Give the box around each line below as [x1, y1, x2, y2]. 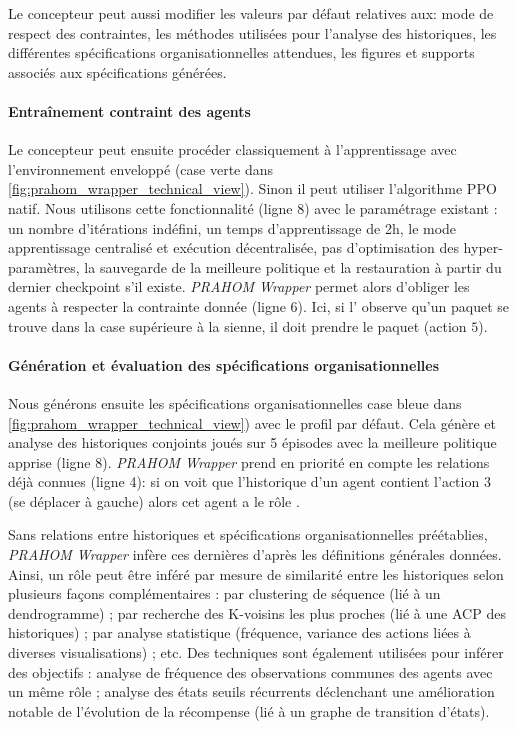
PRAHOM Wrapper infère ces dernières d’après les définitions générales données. [8, 544, 502, 565]
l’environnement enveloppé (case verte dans [8, 158, 274, 179]
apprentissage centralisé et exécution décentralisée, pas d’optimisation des [8, 237, 459, 258]
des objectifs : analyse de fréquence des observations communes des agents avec [8, 661, 493, 682]
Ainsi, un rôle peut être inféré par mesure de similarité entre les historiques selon [8, 563, 504, 584]
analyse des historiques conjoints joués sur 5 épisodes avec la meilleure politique [8, 432, 497, 453]
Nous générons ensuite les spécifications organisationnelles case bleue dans [8, 392, 462, 413]
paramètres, [8, 256, 80, 277]
